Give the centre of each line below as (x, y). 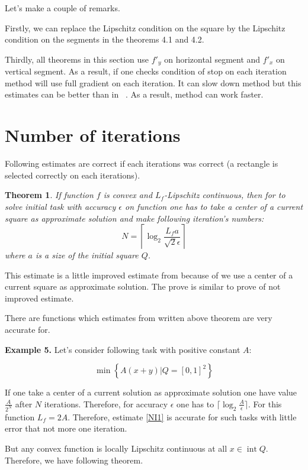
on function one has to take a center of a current (214, 206)
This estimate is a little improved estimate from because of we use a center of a (149, 275)
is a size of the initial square (87, 255)
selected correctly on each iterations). (73, 175)
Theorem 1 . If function (49, 195)
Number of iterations (93, 135)
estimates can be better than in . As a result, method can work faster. (134, 94)
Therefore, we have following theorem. (74, 460)
